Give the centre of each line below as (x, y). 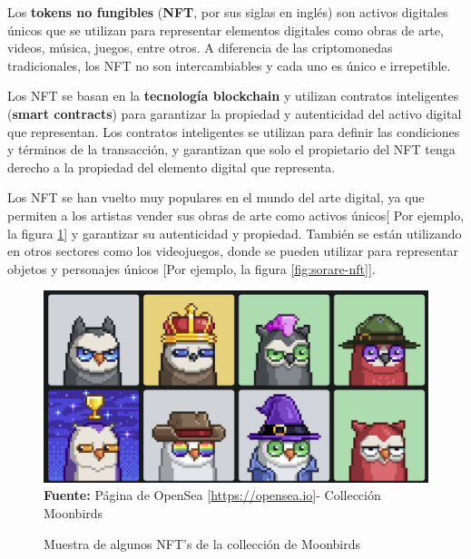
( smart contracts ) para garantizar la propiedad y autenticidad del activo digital (235, 113)
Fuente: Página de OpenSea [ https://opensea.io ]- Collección (212, 495)
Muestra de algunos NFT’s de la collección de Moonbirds (202, 543)
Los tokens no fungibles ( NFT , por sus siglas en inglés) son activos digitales (228, 12)
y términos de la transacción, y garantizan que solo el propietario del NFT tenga (231, 149)
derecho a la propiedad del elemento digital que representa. (172, 167)
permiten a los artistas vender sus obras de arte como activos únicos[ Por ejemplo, (236, 215)
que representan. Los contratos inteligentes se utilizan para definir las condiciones (234, 131)
